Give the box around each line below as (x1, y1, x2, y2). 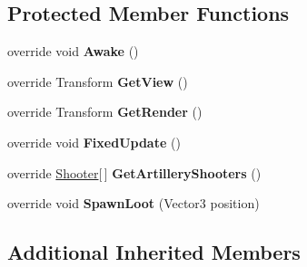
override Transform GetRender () (7, 102, 203, 121)
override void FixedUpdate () (7, 132, 181, 151)
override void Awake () (7, 42, 139, 61)
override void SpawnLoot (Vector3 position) (7, 194, 260, 213)
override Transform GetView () (7, 72, 188, 91)
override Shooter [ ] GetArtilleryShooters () (7, 163, 262, 182)
